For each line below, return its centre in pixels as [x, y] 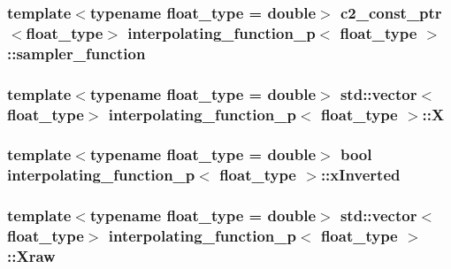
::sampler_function [76, 53]
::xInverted [360, 175]
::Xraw [31, 255]
